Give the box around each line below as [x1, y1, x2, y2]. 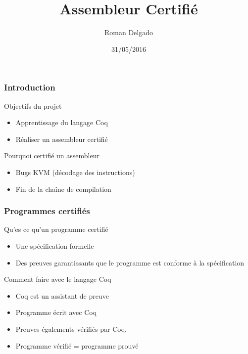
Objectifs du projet [4, 100, 62, 111]
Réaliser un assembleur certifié [15, 133, 108, 144]
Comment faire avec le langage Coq [4, 274, 111, 284]
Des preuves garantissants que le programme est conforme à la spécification [15, 257, 245, 267]
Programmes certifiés [4, 205, 90, 217]
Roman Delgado [104, 27, 153, 38]
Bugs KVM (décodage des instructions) [15, 167, 135, 177]
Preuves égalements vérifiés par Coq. [15, 323, 127, 334]
